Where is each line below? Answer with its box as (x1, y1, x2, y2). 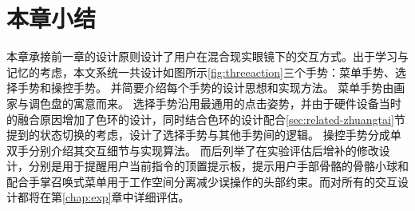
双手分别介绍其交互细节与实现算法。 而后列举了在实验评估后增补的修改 (6, 141, 379, 158)
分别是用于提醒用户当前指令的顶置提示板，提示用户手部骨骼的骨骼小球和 (28, 157, 409, 174)
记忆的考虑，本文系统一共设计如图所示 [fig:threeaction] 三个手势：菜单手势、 (6, 63, 395, 80)
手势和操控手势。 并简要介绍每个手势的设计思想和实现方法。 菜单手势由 (17, 79, 394, 96)
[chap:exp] (62, 189, 112, 205)
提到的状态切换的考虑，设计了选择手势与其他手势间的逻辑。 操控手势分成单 (6, 126, 401, 143)
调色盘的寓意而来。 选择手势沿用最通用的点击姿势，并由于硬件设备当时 (28, 94, 401, 111)
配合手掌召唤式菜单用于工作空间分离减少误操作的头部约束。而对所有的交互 (6, 173, 397, 189)
